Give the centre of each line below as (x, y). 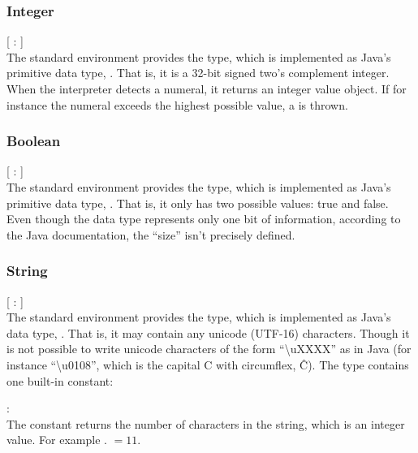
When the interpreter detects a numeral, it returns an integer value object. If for (207, 88)
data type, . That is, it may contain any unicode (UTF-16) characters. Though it (208, 332)
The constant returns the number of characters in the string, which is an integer (206, 423)
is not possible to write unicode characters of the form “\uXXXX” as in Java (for (209, 349)
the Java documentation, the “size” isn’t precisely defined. (151, 234)
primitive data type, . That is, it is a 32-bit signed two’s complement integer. (198, 73)
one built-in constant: (60, 380)
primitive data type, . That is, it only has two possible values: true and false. (198, 203)
